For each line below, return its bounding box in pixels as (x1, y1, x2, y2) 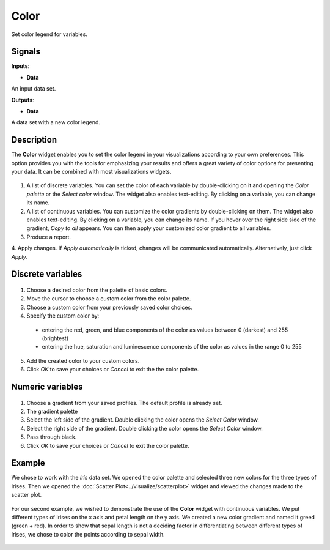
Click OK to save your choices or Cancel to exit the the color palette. (26, 366, 199, 373)
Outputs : (11, 96, 35, 103)
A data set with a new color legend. (11, 119, 101, 126)
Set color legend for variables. (11, 31, 88, 38)
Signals (11, 46, 41, 57)
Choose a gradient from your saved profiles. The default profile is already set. (26, 399, 222, 406)
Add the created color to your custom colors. (26, 357, 140, 364)
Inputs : (11, 62, 30, 70)
